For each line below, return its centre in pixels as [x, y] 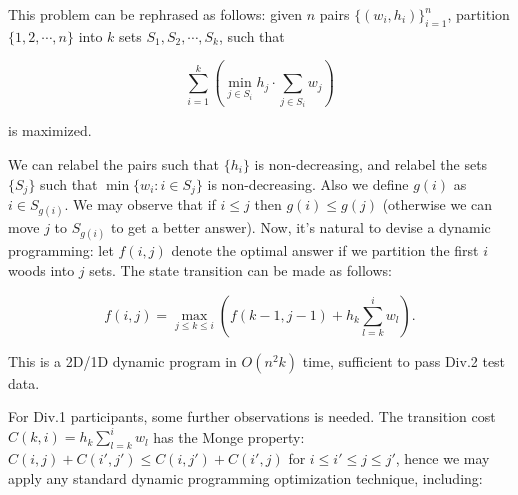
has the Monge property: [229, 436]
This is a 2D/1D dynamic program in [122, 360]
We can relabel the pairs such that [114, 163]
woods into [41, 270]
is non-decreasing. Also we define [308, 183]
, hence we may [442, 458]
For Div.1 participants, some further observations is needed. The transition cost [252, 416]
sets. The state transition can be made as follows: [240, 270]
